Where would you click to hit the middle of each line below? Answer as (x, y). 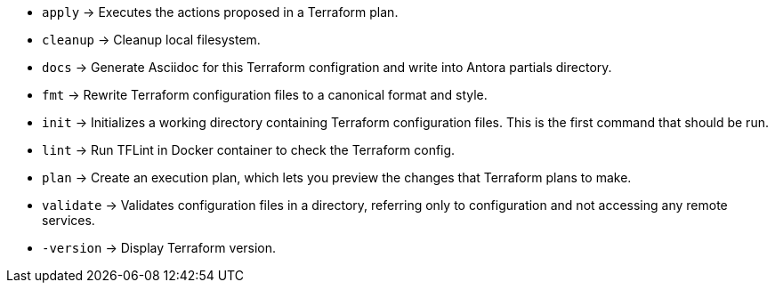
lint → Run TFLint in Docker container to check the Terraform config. (249, 150)
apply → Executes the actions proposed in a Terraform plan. (220, 12)
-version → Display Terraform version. (159, 248)
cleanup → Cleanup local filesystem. (151, 40)
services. (69, 220)
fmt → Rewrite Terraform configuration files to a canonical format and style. (265, 95)
